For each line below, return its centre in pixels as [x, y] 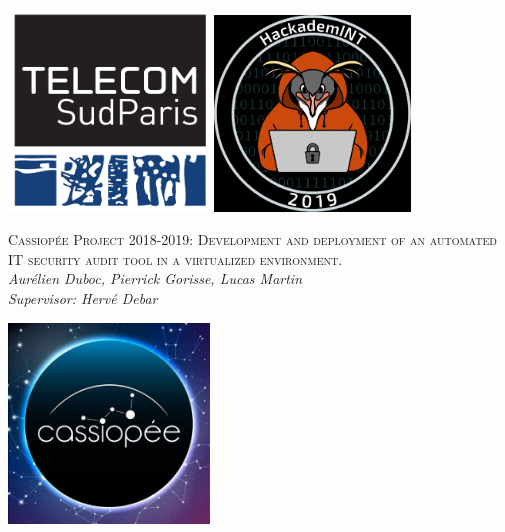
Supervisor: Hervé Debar [83, 297]
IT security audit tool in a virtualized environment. [175, 258]
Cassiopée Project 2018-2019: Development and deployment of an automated [252, 239]
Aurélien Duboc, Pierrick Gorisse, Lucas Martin [155, 278]
